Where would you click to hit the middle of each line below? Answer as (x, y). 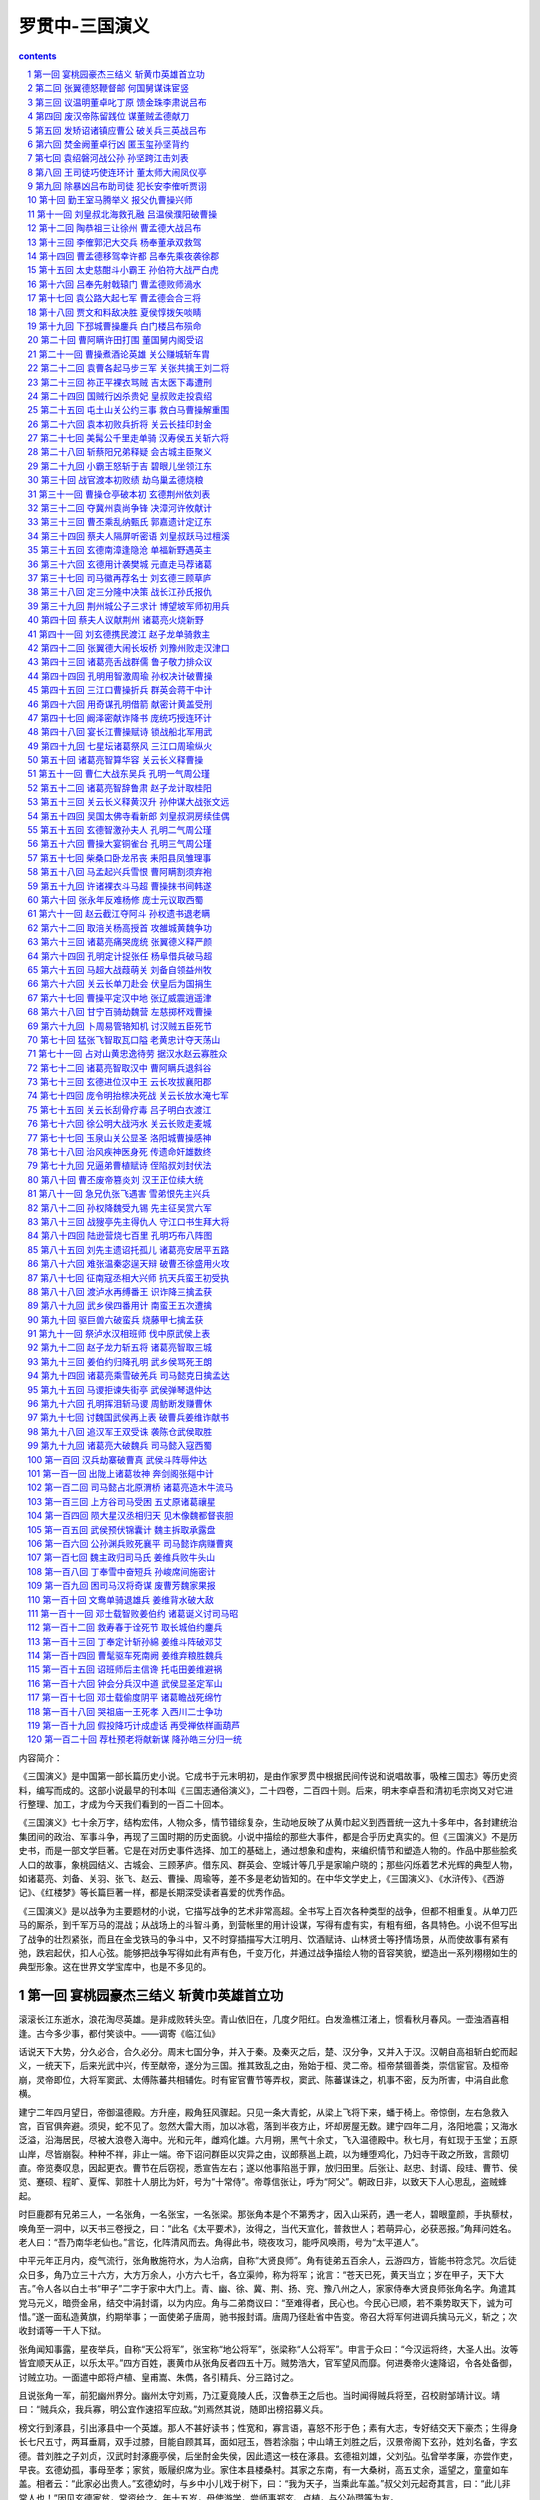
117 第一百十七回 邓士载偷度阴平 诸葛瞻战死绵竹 (125, 1697)
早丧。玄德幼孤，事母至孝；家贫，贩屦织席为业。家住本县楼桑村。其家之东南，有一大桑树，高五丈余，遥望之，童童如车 (263, 2469)
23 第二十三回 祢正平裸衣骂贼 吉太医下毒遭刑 (119, 382)
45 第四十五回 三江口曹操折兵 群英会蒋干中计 (120, 690)
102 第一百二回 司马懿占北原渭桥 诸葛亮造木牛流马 (130, 1487)
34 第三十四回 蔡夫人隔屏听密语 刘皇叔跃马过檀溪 (128, 536)
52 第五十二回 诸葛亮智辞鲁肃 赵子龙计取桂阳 (119, 787)
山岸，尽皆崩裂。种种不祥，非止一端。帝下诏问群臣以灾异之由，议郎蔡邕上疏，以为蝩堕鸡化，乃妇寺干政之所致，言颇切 (263, 2154)
